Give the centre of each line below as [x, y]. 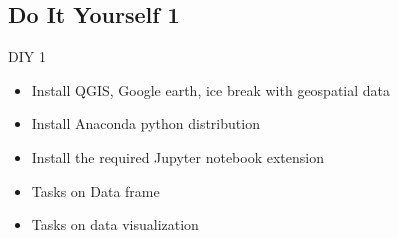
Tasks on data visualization [115, 224]
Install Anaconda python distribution [145, 123]
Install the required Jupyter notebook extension [177, 156]
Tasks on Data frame [95, 190]
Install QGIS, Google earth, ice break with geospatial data [211, 89]
